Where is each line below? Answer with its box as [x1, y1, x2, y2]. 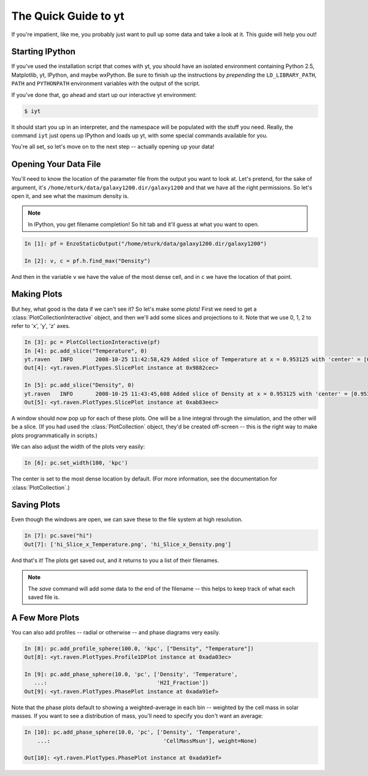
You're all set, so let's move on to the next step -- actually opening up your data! [11, 143, 215, 150]
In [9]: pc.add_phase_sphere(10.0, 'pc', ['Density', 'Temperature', [24, 671, 238, 678]
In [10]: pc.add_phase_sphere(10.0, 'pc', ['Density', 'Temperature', [24, 729, 242, 736]
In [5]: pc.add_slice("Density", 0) [24, 382, 135, 389]
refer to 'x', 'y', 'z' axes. [11, 322, 71, 330]
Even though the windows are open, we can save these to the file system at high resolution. [11, 515, 243, 523]
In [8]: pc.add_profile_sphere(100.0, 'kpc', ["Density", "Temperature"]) [24, 645, 255, 652]
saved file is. [28, 593, 60, 601]
